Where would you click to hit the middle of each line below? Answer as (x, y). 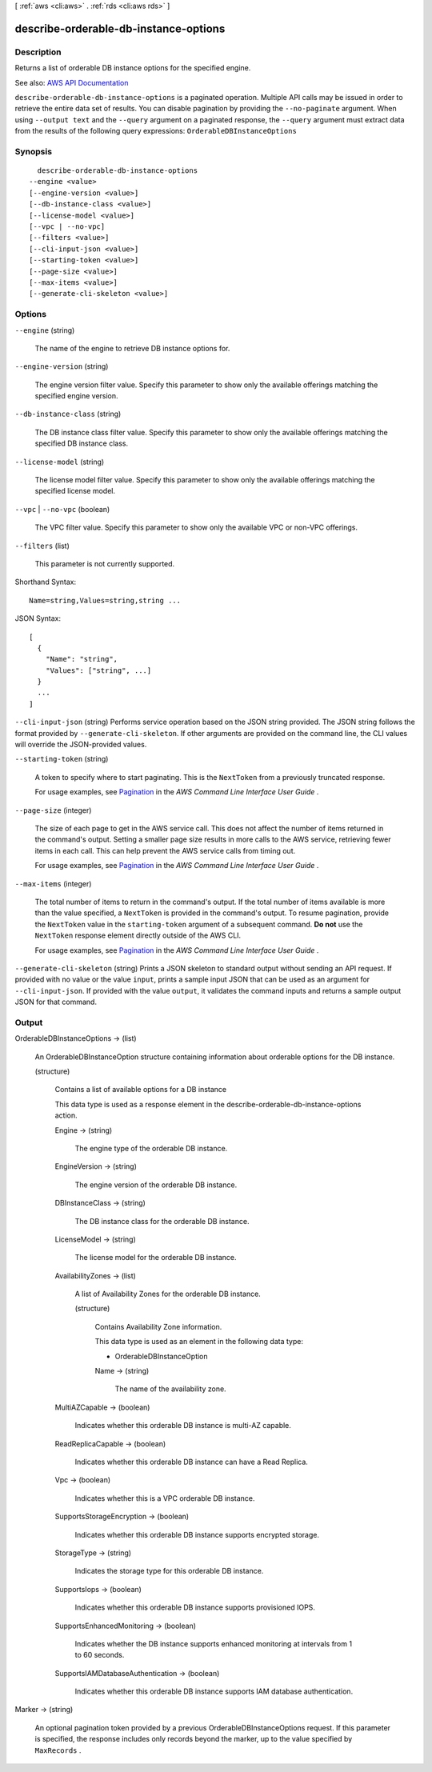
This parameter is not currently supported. (105, 563)
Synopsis (33, 151)
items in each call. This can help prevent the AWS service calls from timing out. (165, 850)
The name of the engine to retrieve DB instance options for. (132, 348)
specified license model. (75, 491)
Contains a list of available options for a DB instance (141, 1090)
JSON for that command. (56, 1002)
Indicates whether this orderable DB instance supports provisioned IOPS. (195, 1607)
